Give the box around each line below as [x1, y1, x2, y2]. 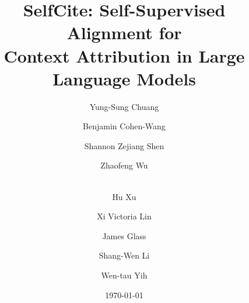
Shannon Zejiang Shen [84, 139, 164, 151]
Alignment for [66, 20, 182, 44]
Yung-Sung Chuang [89, 100, 159, 112]
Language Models [52, 66, 196, 90]
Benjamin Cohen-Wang [83, 120, 166, 132]
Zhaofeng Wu [100, 159, 148, 171]
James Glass [102, 229, 146, 242]
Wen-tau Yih [101, 269, 148, 281]
